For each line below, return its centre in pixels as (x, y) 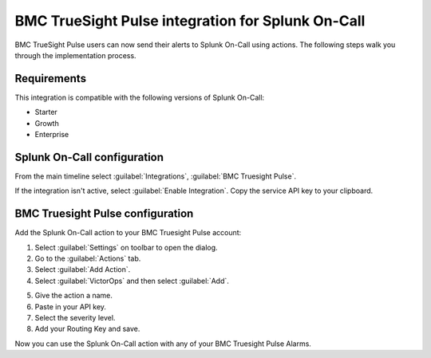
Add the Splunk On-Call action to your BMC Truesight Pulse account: (128, 233)
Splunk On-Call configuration (89, 157)
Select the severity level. (75, 317)
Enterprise (52, 135)
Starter (46, 112)
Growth (47, 123)
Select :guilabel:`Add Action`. (83, 269)
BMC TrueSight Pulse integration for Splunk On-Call (190, 21)
